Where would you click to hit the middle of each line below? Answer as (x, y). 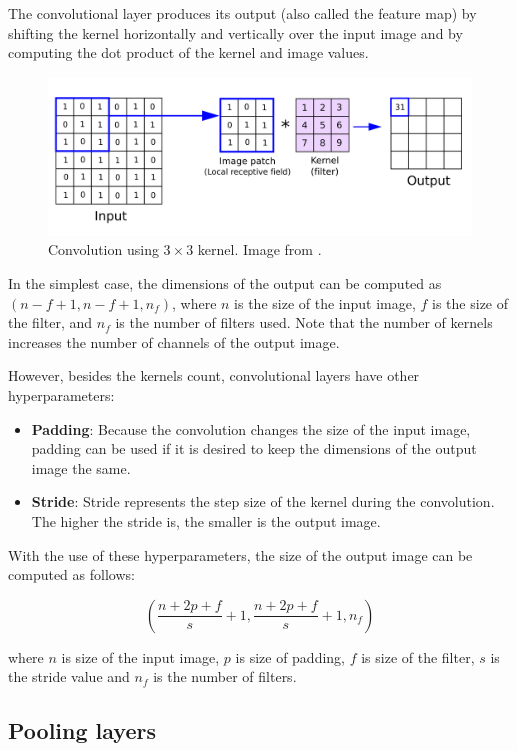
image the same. (81, 467)
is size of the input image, (140, 656)
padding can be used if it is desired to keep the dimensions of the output (254, 448)
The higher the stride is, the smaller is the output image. (206, 520)
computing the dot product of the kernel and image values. (188, 52)
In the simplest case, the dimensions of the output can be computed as (225, 282)
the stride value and (69, 676)
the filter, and (50, 322)
